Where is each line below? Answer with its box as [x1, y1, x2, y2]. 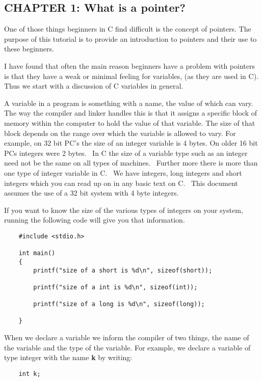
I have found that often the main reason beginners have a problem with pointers [4, 60, 255, 71]
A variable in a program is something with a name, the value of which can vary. [4, 97, 253, 108]
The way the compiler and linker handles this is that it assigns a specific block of [4, 107, 257, 118]
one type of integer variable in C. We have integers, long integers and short [4, 167, 242, 178]
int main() [18, 250, 56, 257]
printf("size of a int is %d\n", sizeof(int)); [33, 283, 198, 291]
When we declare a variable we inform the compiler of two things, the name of [4, 332, 249, 343]
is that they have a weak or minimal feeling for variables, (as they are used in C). [4, 70, 258, 81]
